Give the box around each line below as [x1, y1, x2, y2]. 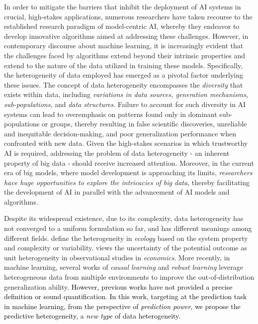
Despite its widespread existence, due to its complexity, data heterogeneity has [4, 213, 244, 223]
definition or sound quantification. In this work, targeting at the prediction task [4, 291, 247, 302]
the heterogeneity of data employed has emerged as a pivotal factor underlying [4, 70, 243, 80]
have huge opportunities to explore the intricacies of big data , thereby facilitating [4, 177, 250, 187]
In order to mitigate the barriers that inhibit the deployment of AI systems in [4, 1, 241, 11]
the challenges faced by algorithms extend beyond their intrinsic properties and [4, 50, 246, 60]
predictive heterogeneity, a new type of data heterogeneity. [4, 311, 181, 321]
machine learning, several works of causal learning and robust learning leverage [4, 262, 244, 272]
